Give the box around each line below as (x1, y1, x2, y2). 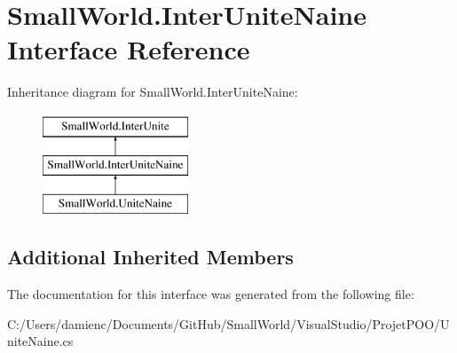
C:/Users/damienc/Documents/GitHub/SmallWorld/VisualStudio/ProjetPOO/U (7, 314, 450, 333)
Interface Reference (7, 31, 250, 67)
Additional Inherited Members (7, 243, 294, 271)
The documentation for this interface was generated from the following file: (7, 285, 414, 303)
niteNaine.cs (7, 332, 74, 350)
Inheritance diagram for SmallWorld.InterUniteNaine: (7, 82, 298, 101)
